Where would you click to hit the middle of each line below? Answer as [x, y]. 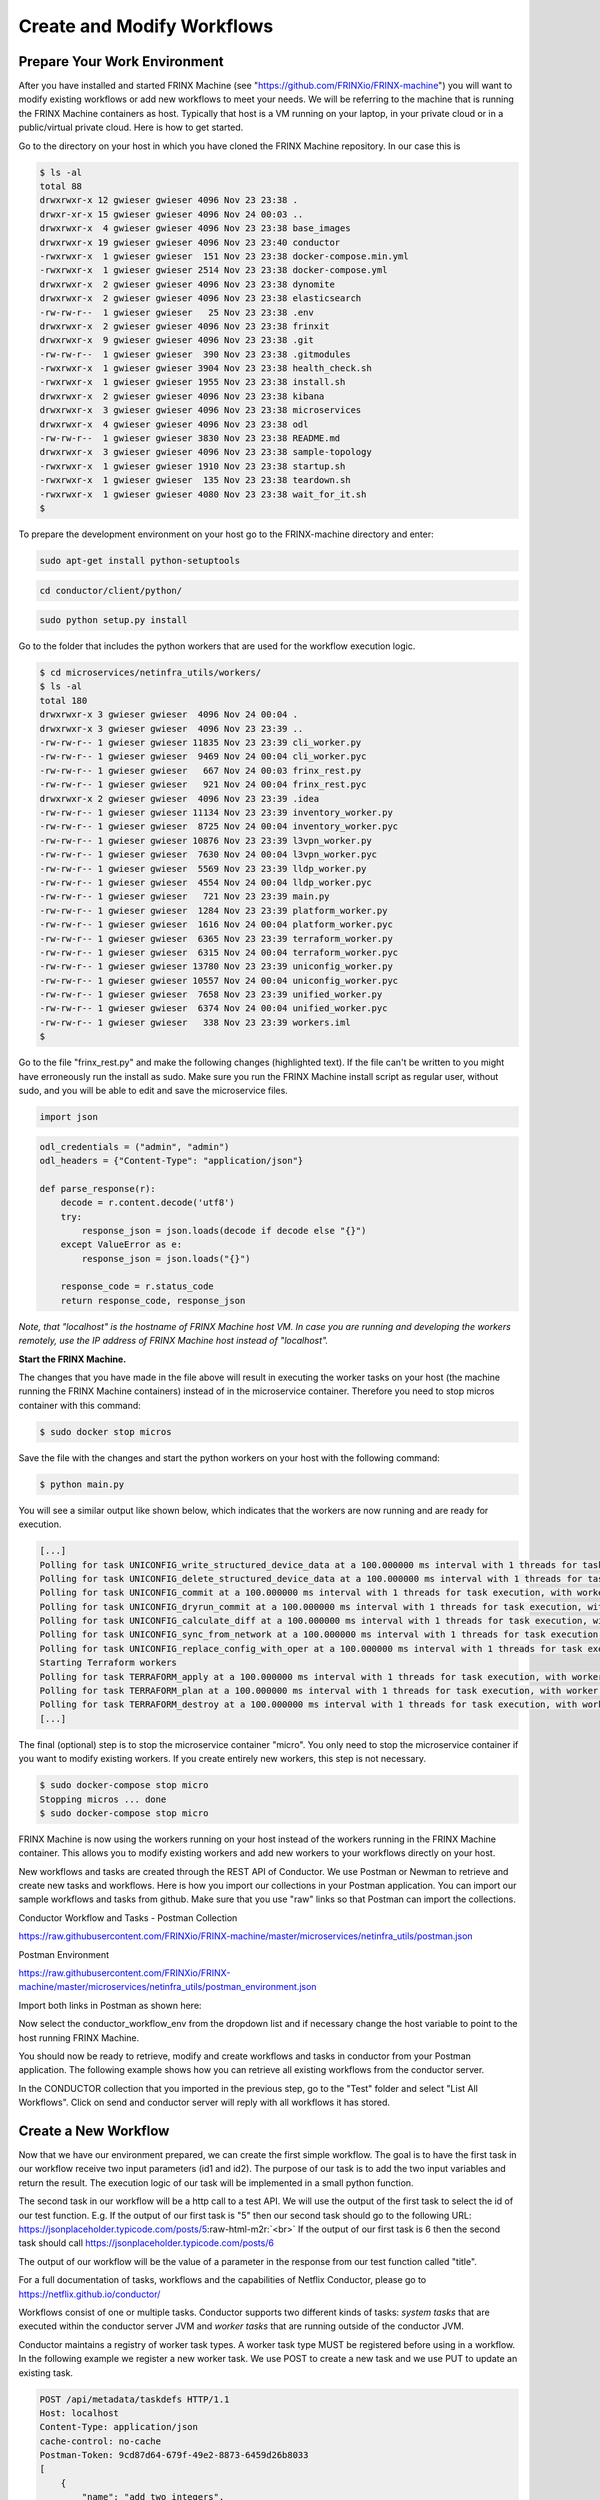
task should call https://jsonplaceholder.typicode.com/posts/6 [146, 2243]
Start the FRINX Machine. [72, 1359]
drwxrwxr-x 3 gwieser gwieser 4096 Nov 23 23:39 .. [171, 728]
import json [69, 1116]
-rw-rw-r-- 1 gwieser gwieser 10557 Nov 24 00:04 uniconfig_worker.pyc [219, 980]
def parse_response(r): [98, 1188]
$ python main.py [82, 1484]
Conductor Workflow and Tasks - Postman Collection [128, 1917]
